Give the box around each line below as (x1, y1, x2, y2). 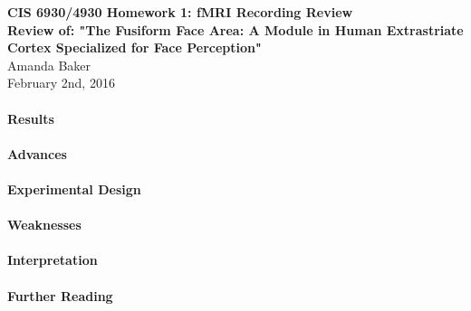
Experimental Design (7, 179, 141, 198)
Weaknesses (7, 215, 82, 234)
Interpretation (7, 250, 98, 269)
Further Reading (7, 286, 113, 305)
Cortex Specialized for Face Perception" (7, 38, 262, 57)
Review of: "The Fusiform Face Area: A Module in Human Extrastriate (7, 20, 464, 39)
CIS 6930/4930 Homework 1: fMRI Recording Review (7, 3, 353, 21)
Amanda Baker (7, 55, 91, 74)
